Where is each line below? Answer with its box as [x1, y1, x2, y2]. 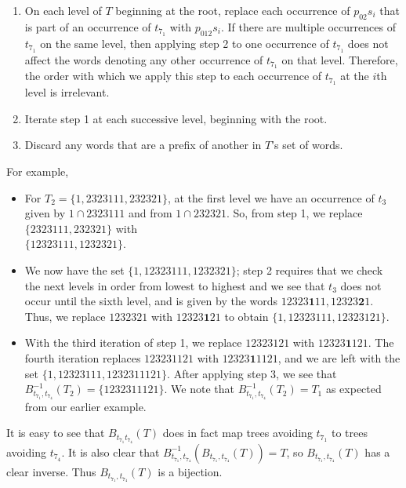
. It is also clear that [61, 443, 160, 460]
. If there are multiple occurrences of [220, 18, 396, 35]
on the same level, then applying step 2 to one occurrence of [40, 35, 329, 51]
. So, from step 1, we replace [226, 205, 363, 221]
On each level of [24, 2, 102, 18]
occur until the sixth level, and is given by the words [24, 293, 278, 309]
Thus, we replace [24, 308, 106, 324]
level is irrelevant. [24, 84, 110, 100]
